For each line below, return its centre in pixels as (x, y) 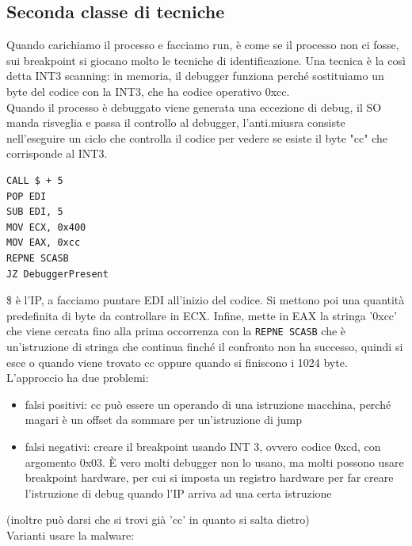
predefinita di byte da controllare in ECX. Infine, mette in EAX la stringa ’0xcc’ (202, 315)
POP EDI (27, 196)
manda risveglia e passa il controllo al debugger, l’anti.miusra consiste (176, 122)
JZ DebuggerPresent (57, 274)
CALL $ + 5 (35, 180)
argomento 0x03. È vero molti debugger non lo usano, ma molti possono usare (214, 462)
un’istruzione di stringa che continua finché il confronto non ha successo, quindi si (205, 346)
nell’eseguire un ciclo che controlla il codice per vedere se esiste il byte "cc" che (197, 137)
